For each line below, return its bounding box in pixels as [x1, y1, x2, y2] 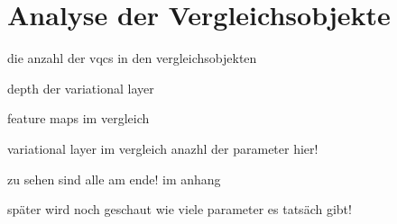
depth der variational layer [7, 78, 154, 97]
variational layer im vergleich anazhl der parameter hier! [7, 139, 319, 157]
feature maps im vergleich [7, 109, 150, 128]
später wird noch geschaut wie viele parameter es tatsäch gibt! [7, 200, 352, 219]
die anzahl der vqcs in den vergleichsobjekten [7, 49, 257, 67]
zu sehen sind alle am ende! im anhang [7, 169, 221, 188]
